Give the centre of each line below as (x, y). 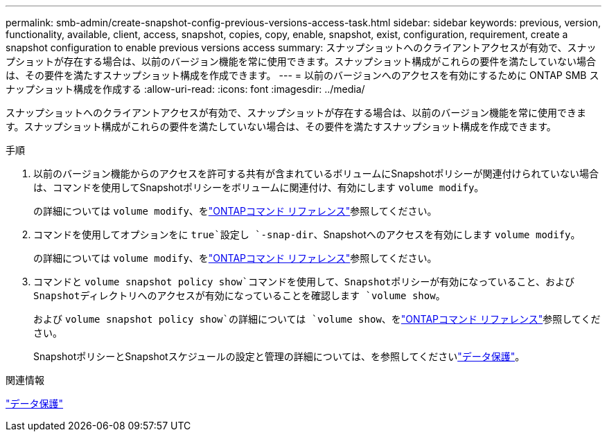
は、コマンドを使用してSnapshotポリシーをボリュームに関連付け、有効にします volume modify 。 (259, 187)
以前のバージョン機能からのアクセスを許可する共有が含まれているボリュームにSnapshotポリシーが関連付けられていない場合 (316, 173)
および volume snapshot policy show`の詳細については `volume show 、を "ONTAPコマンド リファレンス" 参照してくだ (317, 319)
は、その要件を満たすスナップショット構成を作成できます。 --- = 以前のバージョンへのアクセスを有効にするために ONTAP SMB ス (302, 75)
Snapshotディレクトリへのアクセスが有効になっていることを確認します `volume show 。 (239, 295)
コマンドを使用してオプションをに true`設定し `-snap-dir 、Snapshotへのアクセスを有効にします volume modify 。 (307, 234)
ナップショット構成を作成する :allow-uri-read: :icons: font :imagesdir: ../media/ (185, 89)
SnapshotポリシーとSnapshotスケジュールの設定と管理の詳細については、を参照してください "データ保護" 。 (279, 356)
